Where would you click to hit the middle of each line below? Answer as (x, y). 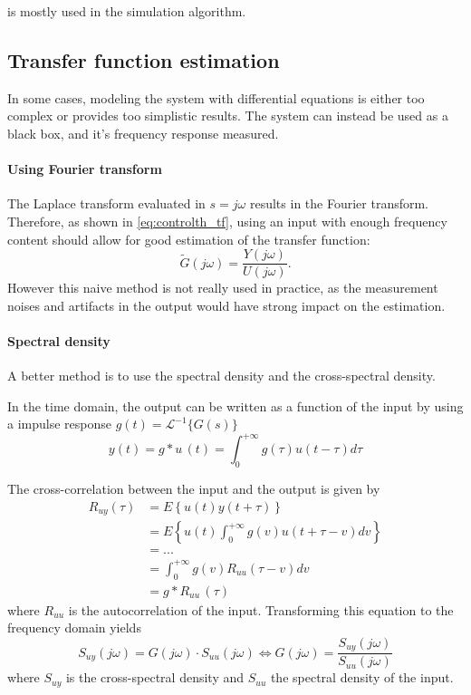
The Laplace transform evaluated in (106, 203)
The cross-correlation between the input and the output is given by (194, 489)
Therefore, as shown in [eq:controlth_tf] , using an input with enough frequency (227, 221)
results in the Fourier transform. (339, 203)
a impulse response (59, 424)
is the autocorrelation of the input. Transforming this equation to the (261, 609)
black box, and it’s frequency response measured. (143, 133)
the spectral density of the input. (362, 677)
